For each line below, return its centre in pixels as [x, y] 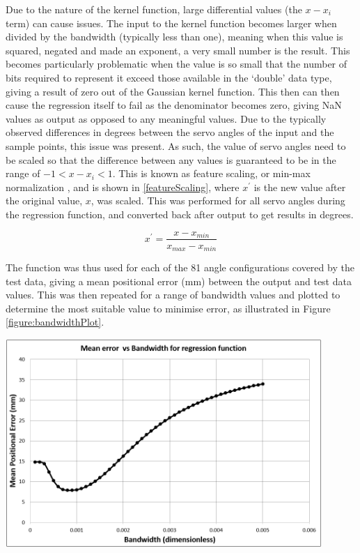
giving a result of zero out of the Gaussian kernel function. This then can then [173, 91]
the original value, [44, 200]
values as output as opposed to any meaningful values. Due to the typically [166, 118]
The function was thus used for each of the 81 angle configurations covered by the [180, 267]
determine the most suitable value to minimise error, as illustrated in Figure [168, 308]
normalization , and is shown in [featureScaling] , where [123, 187]
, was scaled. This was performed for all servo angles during [218, 200]
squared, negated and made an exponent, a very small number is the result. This [178, 50]
